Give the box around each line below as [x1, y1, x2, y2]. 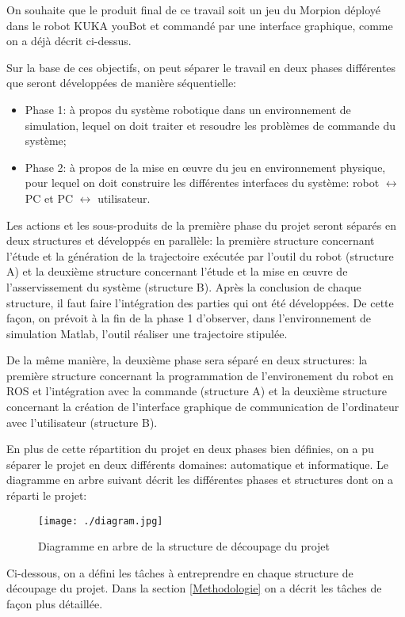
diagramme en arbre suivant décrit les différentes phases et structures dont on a [6, 471, 394, 488]
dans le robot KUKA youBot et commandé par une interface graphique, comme [6, 17, 393, 33]
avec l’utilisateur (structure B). [6, 413, 158, 430]
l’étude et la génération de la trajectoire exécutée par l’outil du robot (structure [6, 247, 394, 264]
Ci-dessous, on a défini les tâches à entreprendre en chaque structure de [6, 564, 353, 581]
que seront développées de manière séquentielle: [6, 74, 236, 91]
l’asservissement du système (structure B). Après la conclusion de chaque [6, 278, 361, 295]
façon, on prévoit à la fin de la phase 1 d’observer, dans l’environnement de [6, 310, 372, 326]
